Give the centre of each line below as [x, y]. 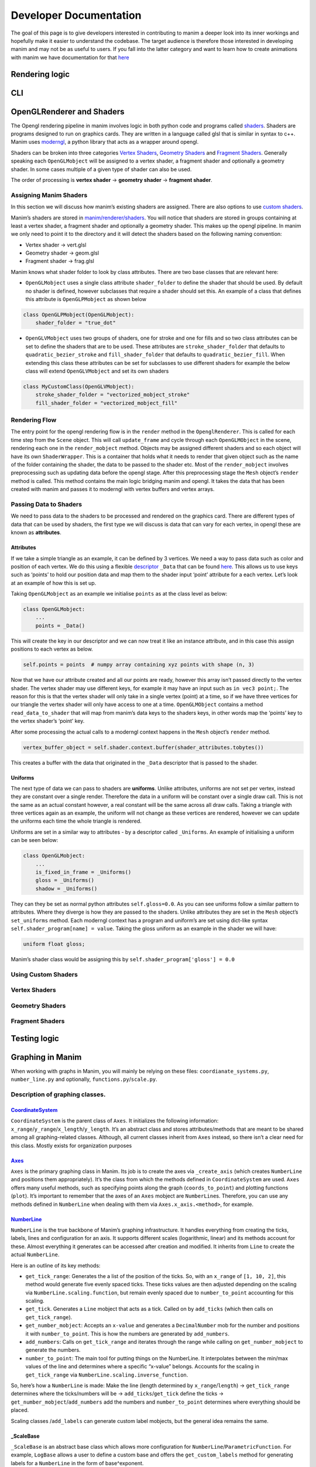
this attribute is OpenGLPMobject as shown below [86, 299]
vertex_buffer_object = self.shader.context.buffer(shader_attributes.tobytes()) [144, 747]
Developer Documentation [76, 15]
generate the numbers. [53, 1350]
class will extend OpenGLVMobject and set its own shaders [97, 371]
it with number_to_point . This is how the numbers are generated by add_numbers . [127, 1334]
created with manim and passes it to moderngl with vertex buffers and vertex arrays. [113, 489]
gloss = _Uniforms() [65, 880]
